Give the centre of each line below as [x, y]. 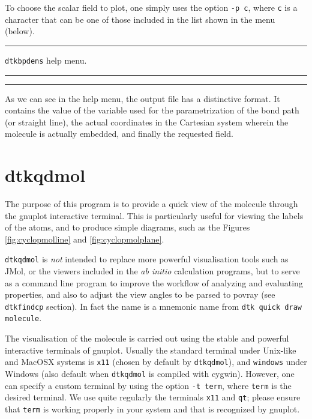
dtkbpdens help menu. [46, 60]
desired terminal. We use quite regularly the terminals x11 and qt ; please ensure [153, 397]
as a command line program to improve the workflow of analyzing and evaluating [154, 282]
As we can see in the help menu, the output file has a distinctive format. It [142, 98]
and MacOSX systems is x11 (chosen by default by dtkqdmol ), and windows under [156, 362]
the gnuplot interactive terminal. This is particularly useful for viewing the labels [154, 215]
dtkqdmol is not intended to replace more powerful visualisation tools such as [147, 259]
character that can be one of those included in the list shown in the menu [140, 19]
